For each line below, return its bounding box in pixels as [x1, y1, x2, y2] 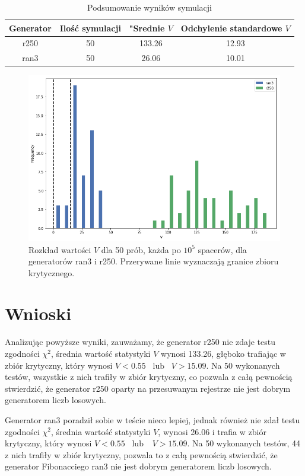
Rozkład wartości [28, 243, 91, 255]
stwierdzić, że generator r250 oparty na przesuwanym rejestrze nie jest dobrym [5, 382, 291, 394]
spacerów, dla [198, 243, 247, 255]
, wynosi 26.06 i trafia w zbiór [158, 425, 266, 437]
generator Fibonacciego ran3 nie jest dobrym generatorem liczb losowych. [5, 460, 272, 472]
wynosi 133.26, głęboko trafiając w [161, 347, 286, 359]
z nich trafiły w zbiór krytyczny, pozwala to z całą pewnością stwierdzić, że [5, 448, 278, 461]
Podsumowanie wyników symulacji [87, 1, 212, 13]
